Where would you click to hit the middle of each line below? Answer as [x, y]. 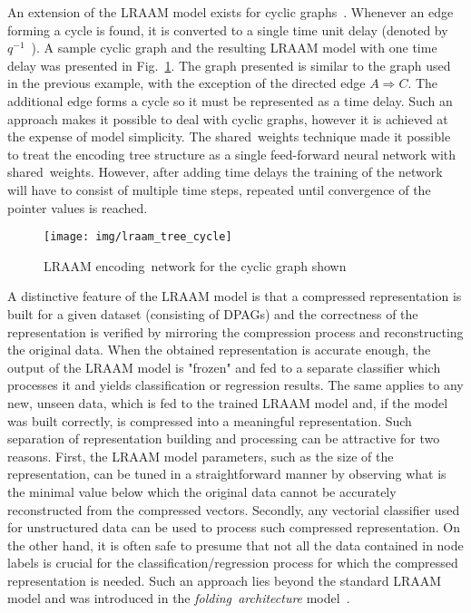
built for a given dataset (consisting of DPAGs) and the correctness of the [213, 313]
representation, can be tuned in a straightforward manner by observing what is [227, 474]
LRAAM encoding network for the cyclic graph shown [195, 265]
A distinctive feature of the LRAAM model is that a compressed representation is [235, 296]
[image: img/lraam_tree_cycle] [138, 237]
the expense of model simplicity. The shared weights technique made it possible [229, 136]
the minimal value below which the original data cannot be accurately [202, 491]
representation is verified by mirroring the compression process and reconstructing [235, 331]
